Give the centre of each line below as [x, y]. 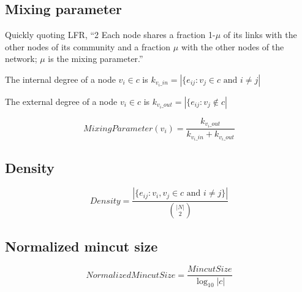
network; [21, 59]
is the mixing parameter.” [96, 59]
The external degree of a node [61, 101]
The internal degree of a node [60, 79]
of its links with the [260, 35]
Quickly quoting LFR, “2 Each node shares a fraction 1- [110, 35]
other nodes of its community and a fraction [88, 46]
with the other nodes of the [232, 46]
